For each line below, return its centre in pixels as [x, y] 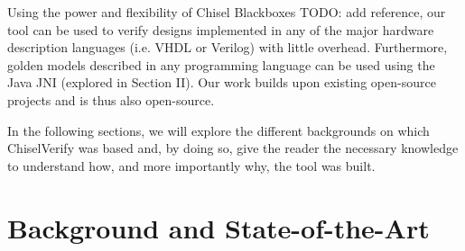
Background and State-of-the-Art [219, 227]
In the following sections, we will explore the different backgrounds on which [219, 130]
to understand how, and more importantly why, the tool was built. [191, 165]
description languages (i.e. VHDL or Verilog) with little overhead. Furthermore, [228, 47]
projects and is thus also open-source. [111, 99]
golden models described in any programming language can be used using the [221, 64]
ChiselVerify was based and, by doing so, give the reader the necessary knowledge [233, 148]
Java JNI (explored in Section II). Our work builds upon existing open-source [222, 82]
